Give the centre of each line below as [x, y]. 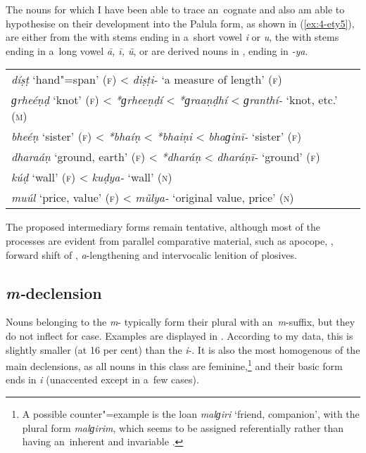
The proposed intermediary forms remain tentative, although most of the [163, 227]
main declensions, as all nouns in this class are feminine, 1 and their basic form [174, 365]
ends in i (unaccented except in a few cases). [102, 379]
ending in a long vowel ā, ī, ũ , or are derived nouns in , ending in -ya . [157, 50]
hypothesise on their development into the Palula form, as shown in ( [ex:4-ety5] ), [180, 23]
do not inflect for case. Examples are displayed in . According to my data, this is [179, 335]
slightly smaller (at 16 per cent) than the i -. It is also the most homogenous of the [183, 349]
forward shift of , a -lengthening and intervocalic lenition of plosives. [151, 254]
